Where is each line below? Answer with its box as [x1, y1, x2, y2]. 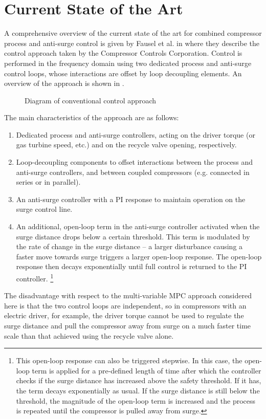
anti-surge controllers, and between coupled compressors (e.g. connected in [16, 166, 250, 177]
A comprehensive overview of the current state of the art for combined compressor [4, 28, 262, 38]
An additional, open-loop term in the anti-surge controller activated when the [16, 221, 260, 232]
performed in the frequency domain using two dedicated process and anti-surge [4, 57, 252, 68]
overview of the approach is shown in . [4, 78, 124, 89]
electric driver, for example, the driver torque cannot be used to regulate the [4, 310, 244, 321]
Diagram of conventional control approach [25, 95, 156, 105]
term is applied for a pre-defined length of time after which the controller [32, 365, 261, 376]
